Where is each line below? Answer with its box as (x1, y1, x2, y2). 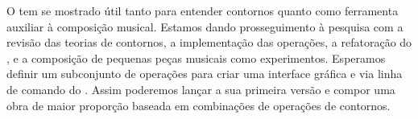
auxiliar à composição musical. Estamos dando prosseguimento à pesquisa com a (6, 18, 404, 35)
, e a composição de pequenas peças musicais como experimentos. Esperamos (6, 49, 386, 66)
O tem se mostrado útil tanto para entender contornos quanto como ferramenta (6, 2, 399, 18)
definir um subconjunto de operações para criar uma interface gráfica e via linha (6, 65, 403, 82)
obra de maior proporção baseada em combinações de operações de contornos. (6, 96, 391, 113)
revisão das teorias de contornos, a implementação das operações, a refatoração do (6, 34, 412, 51)
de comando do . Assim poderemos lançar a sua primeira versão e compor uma (6, 80, 395, 97)
